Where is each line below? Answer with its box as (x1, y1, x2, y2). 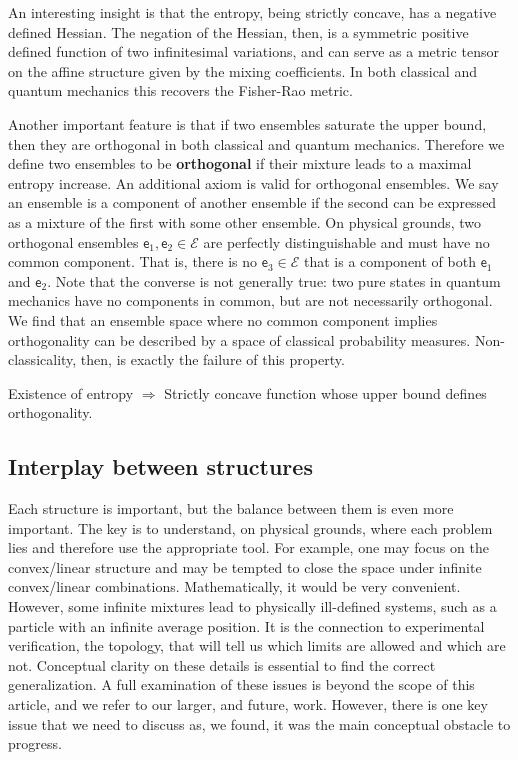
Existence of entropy (8, 382, 134, 403)
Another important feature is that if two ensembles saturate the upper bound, (8, 113, 487, 134)
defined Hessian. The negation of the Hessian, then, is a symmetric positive (8, 21, 469, 42)
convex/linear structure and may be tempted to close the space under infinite (8, 556, 482, 577)
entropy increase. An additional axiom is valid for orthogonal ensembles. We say (8, 172, 499, 193)
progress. (8, 733, 62, 754)
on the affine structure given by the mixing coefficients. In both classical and (8, 60, 477, 81)
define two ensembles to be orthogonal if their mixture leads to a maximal (8, 153, 472, 174)
